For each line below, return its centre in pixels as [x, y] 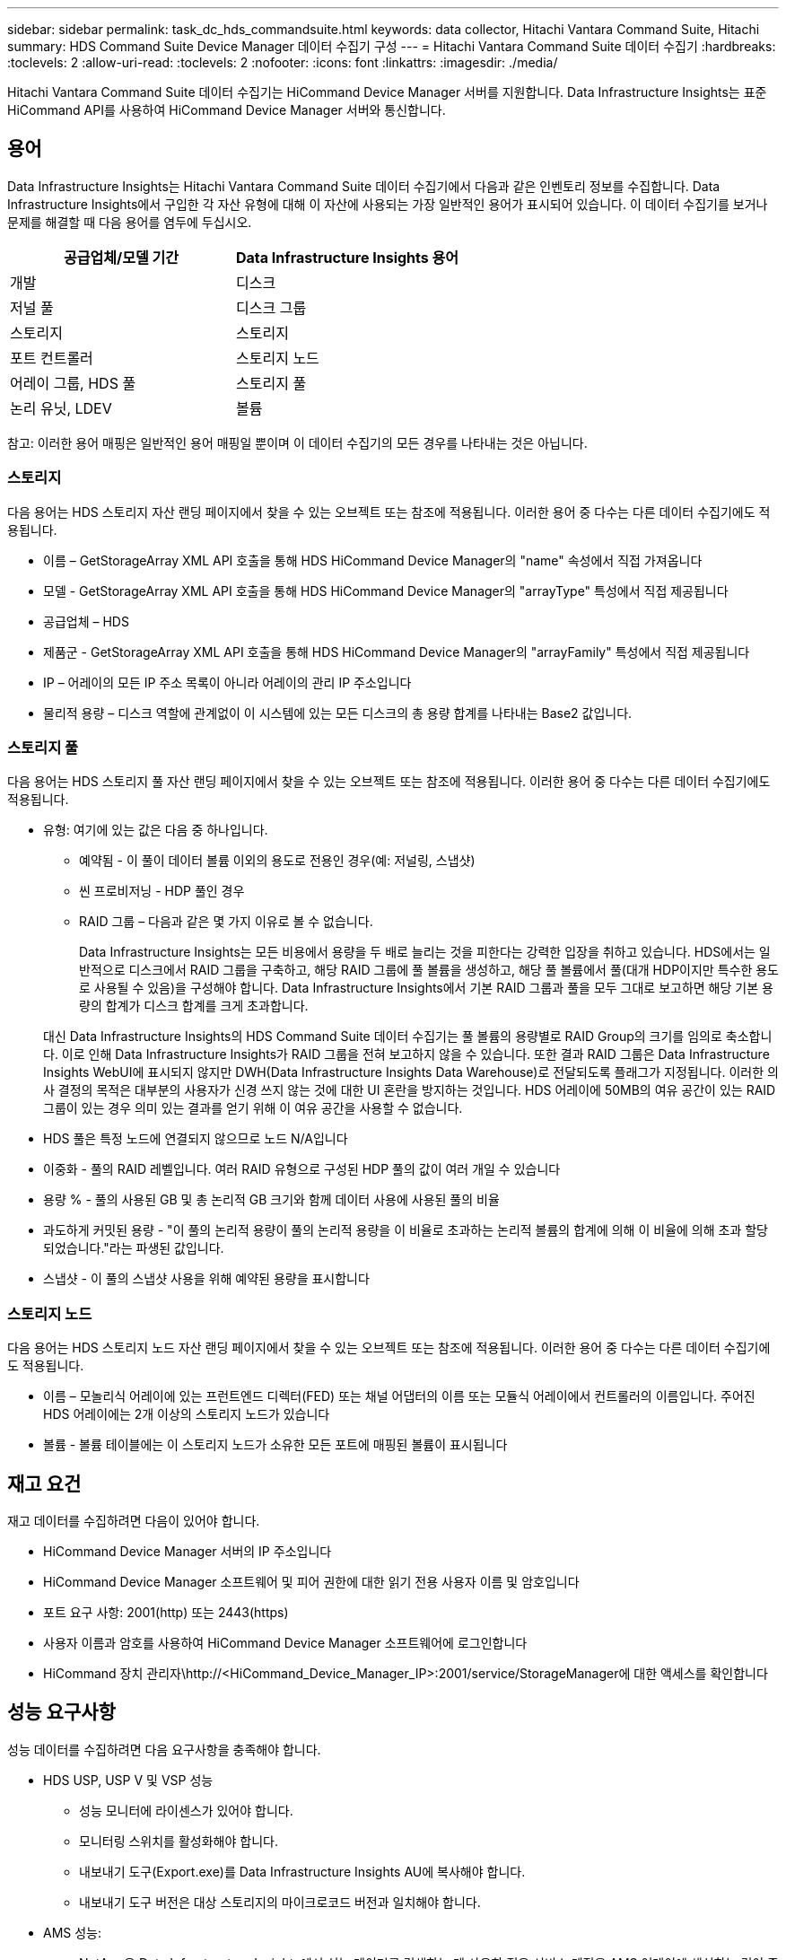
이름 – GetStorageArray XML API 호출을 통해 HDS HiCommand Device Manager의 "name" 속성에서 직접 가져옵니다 [373, 560]
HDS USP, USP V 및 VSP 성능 [128, 1780]
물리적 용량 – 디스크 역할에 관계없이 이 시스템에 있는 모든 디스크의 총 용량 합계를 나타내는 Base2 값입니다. [338, 713]
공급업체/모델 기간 [121, 257]
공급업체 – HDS [86, 621]
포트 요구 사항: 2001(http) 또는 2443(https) [166, 1612]
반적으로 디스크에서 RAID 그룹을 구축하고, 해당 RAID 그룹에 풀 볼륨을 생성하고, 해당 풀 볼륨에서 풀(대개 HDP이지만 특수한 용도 [429, 970]
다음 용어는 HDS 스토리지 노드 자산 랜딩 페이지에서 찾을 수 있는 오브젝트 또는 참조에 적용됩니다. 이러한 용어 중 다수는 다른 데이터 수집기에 [389, 1348]
